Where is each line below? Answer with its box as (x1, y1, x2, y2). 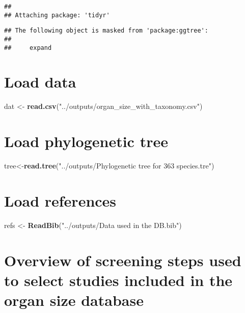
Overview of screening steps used (4, 249, 241, 270)
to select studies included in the (4, 269, 233, 290)
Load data (4, 71, 76, 92)
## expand (4, 44, 52, 51)
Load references (4, 190, 117, 211)
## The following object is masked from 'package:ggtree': (4, 27, 208, 35)
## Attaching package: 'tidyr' (4, 11, 110, 19)
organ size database (4, 290, 144, 310)
